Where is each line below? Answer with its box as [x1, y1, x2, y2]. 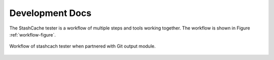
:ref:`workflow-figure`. [9, 31, 56, 37]
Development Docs [9, 7, 91, 18]
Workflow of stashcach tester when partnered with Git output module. [9, 43, 156, 49]
